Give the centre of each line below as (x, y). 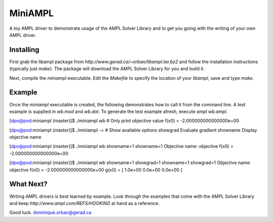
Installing (25, 50)
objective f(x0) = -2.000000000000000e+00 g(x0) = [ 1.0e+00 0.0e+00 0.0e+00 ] (96, 170)
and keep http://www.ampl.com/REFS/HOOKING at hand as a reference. (84, 203)
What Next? (28, 184)
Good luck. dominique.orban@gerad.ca (51, 212)
